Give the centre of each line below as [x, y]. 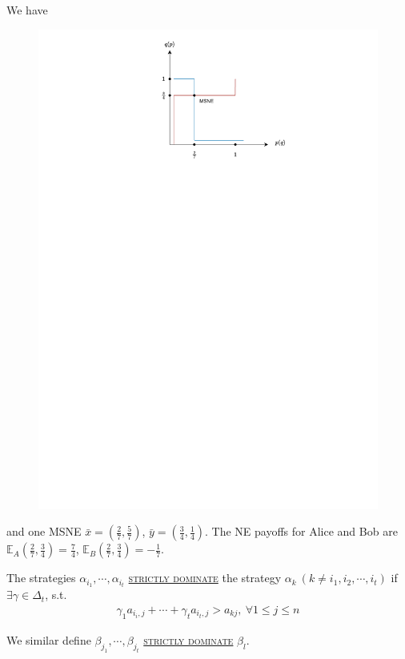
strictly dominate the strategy [205, 578]
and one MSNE [44, 531]
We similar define [49, 639]
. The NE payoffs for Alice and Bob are [301, 531]
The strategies [41, 578]
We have [27, 10]
